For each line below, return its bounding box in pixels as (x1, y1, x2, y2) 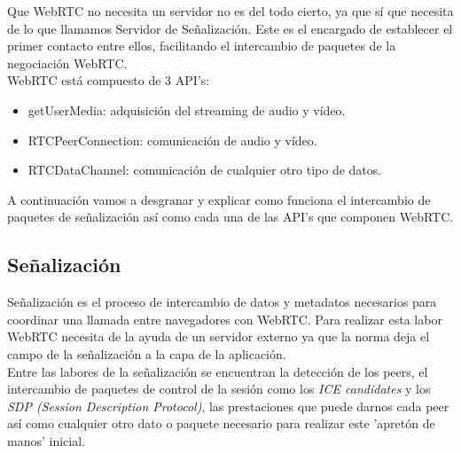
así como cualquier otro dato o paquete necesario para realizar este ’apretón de (7, 414, 435, 433)
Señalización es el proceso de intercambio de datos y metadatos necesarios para (7, 293, 437, 311)
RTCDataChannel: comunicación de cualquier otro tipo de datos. (27, 160, 382, 179)
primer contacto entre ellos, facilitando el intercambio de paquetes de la (7, 36, 396, 55)
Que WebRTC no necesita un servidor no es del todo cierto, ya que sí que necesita (7, 2, 454, 20)
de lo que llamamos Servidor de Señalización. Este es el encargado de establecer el (7, 19, 453, 37)
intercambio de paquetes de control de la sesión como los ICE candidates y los (7, 379, 431, 398)
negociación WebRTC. (7, 53, 128, 72)
